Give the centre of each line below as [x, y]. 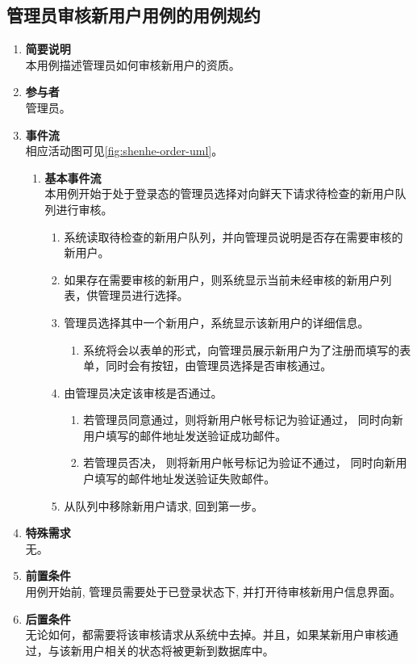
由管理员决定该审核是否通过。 [143, 392]
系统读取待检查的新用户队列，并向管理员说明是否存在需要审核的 [234, 236]
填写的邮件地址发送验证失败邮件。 [185, 479]
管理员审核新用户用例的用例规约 [133, 15]
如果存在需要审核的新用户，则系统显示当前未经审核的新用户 [222, 279]
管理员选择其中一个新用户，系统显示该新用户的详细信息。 [217, 322]
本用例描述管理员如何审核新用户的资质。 [133, 64]
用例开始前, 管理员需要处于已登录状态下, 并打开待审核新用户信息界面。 [213, 592]
